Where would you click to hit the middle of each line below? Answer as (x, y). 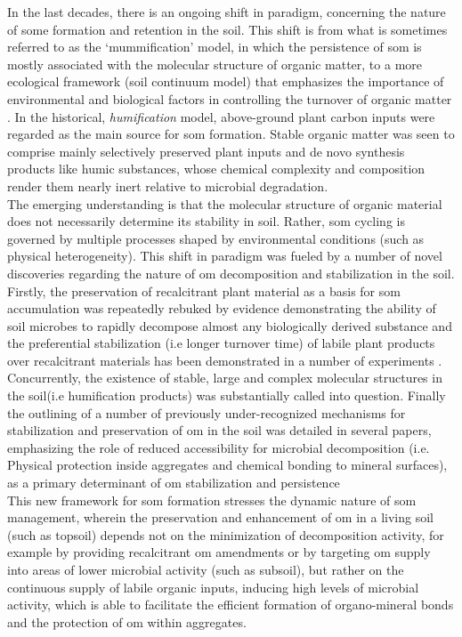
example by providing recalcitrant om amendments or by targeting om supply (219, 552)
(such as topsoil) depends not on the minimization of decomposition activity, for (226, 534)
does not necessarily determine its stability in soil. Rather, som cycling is (206, 221)
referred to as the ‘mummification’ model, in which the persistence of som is (215, 47)
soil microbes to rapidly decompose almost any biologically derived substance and (230, 325)
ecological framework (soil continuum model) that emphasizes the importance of (226, 81)
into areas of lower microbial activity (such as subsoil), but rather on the (206, 569)
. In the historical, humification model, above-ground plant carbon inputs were (221, 116)
